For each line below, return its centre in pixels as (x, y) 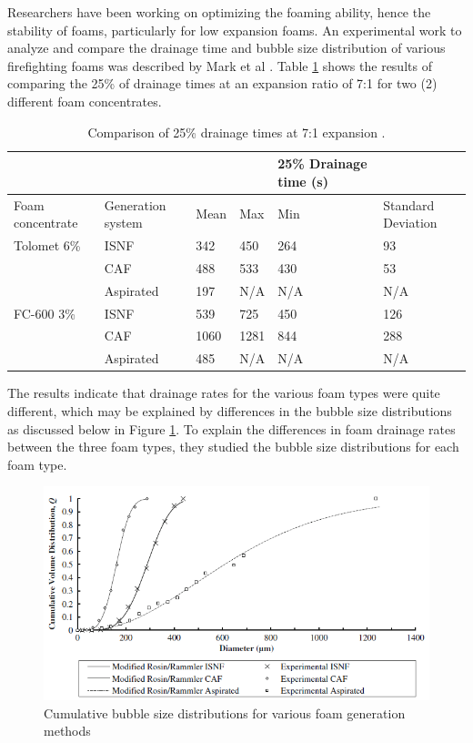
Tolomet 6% (47, 245)
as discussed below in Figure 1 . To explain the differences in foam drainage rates (231, 428)
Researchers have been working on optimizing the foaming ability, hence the (219, 12)
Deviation (410, 223)
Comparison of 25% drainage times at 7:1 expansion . (236, 132)
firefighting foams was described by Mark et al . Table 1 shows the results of (220, 65)
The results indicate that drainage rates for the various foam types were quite (224, 393)
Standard (409, 204)
